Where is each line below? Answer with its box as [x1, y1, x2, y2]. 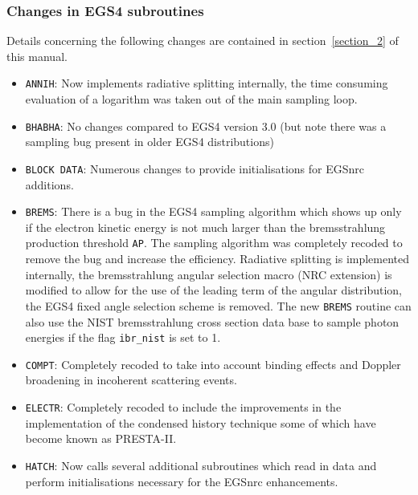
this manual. [6, 47, 68, 64]
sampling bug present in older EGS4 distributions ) [25, 133, 274, 150]
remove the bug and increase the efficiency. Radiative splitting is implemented [25, 250, 410, 267]
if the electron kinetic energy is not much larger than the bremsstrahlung [25, 218, 386, 235]
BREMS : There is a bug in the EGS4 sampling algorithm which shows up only [25, 203, 402, 220]
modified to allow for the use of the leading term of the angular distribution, [25, 282, 402, 298]
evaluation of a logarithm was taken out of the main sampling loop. [25, 91, 358, 108]
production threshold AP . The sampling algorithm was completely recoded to [25, 234, 403, 251]
